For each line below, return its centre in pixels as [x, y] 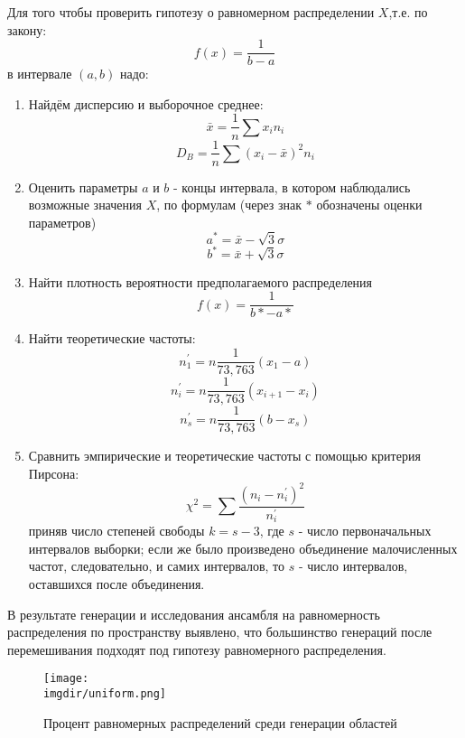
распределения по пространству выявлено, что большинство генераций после [220, 632]
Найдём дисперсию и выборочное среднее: [146, 103]
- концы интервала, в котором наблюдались [292, 187]
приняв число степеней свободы [116, 531]
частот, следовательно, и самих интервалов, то [156, 566]
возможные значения [85, 205]
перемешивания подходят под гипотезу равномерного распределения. [197, 649]
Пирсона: [54, 473]
